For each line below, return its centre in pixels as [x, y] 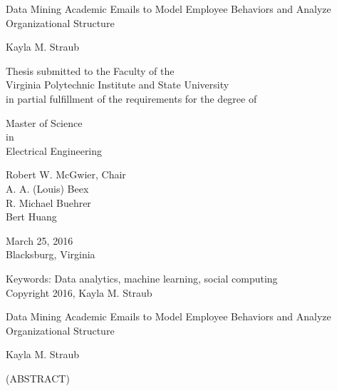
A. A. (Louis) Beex [47, 188]
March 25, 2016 [40, 240]
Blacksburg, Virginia [51, 254]
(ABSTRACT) [38, 378]
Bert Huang [31, 217]
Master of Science [44, 122]
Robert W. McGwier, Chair [66, 174]
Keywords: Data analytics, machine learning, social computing [142, 278]
